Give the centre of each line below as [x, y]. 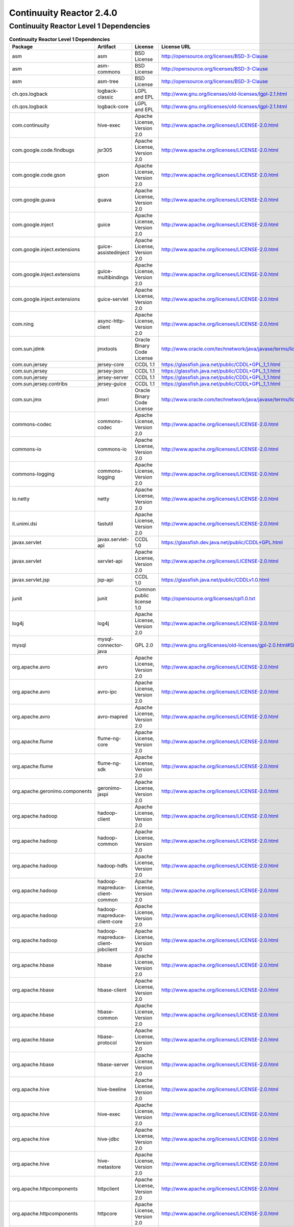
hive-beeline [112, 1089]
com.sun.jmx [27, 399]
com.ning [23, 324]
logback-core [113, 107]
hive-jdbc [108, 1139]
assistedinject [113, 252]
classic [105, 97]
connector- [110, 645]
